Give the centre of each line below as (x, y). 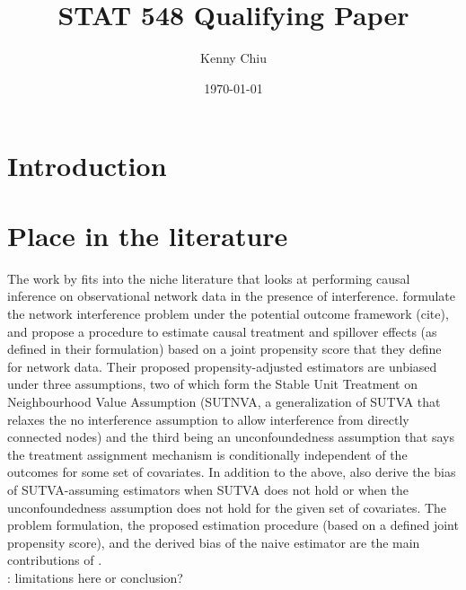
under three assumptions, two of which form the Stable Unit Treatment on (212, 384)
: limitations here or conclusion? (95, 577)
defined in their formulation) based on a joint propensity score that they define (224, 349)
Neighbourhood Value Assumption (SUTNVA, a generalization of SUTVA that (224, 401)
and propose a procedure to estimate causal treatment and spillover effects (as (222, 331)
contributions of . (55, 560)
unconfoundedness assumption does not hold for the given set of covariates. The (227, 507)
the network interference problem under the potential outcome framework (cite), (228, 313)
